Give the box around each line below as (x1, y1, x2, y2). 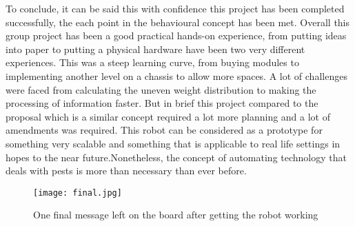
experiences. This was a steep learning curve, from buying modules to (6, 55, 299, 70)
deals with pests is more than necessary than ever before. (6, 163, 247, 178)
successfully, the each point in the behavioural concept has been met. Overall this (6, 14, 350, 29)
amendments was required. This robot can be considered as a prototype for (6, 123, 323, 137)
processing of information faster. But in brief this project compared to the (6, 96, 318, 110)
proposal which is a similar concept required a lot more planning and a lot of (6, 109, 331, 123)
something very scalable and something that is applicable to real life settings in (6, 136, 341, 150)
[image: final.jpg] (33, 187, 122, 198)
